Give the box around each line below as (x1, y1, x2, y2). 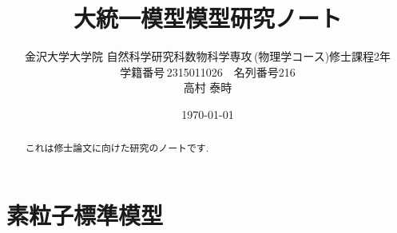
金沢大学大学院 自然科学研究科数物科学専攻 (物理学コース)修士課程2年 (24, 48, 391, 65)
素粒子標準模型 (6, 198, 164, 231)
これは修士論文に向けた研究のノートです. (25, 141, 209, 155)
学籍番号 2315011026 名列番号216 (120, 63, 296, 80)
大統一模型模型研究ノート (73, 2, 342, 34)
